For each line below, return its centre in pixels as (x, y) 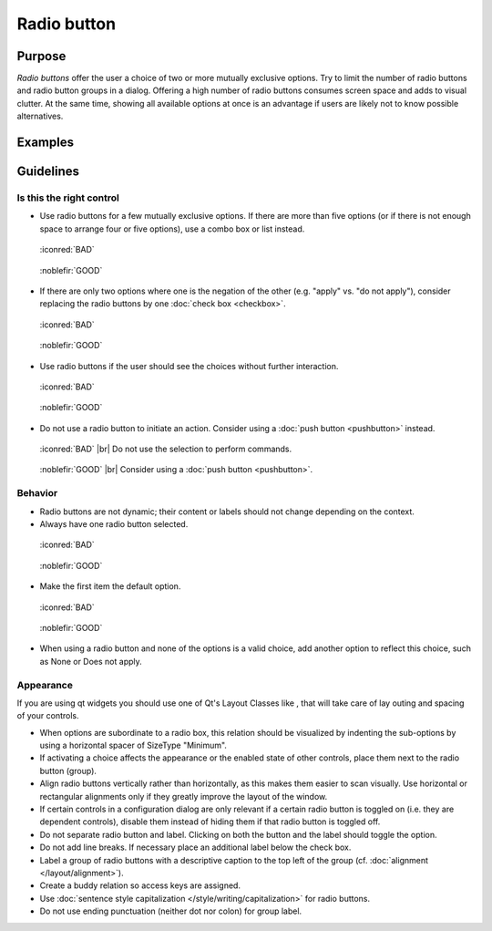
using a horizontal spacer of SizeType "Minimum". (133, 745)
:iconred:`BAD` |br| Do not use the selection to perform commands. (166, 449)
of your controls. (48, 716)
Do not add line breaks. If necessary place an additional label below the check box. (195, 847)
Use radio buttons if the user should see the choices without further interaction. (189, 366)
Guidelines (48, 172)
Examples (46, 143)
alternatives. (40, 116)
